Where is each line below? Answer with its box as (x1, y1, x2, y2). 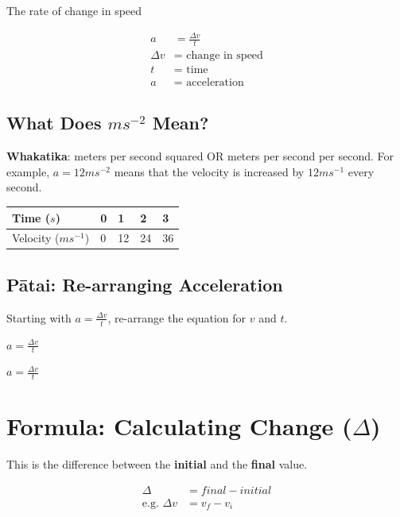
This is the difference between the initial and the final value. (6, 456, 308, 473)
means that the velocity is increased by (114, 163, 305, 179)
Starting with (6, 309, 72, 326)
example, (6, 163, 50, 179)
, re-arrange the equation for (107, 309, 247, 326)
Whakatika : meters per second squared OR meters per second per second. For (6, 148, 394, 164)
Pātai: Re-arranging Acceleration (6, 272, 283, 296)
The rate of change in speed (6, 2, 142, 18)
